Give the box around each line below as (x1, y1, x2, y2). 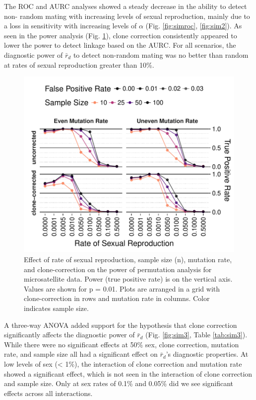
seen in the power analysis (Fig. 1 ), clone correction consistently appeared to (4, 30, 237, 40)
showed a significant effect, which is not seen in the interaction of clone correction (4, 368, 253, 379)
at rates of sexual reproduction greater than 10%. (4, 59, 154, 70)
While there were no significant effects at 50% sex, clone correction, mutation (4, 339, 239, 349)
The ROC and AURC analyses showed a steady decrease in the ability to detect (4, 1, 247, 11)
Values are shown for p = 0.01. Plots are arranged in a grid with (24, 283, 220, 294)
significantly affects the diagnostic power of (4, 329, 135, 340)
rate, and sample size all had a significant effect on (4, 349, 158, 359)
